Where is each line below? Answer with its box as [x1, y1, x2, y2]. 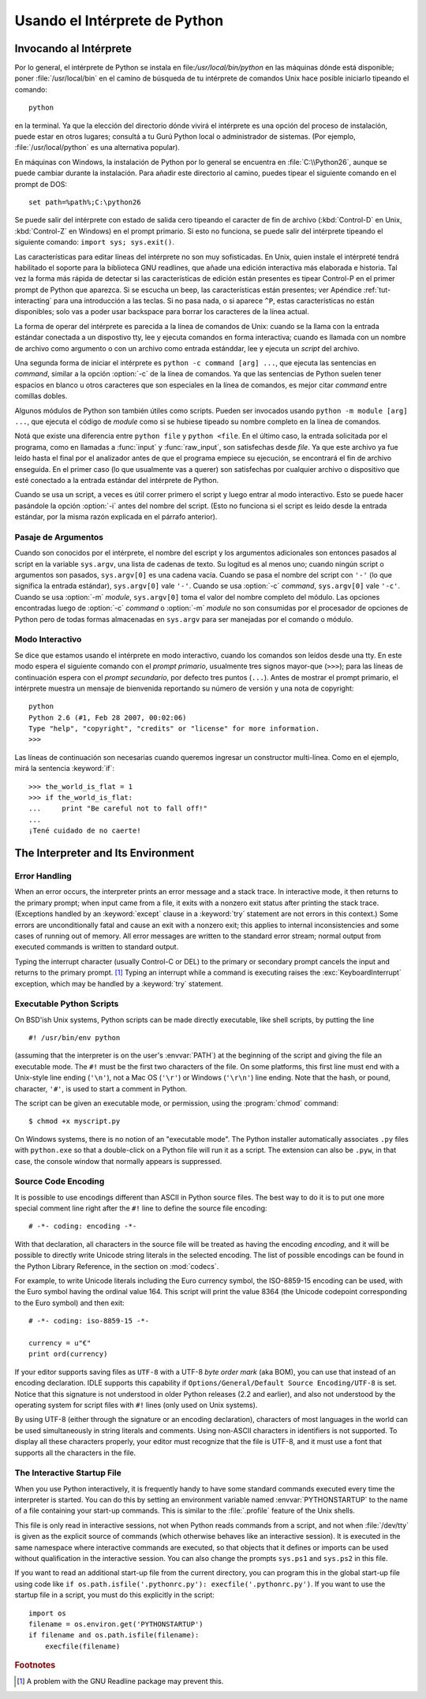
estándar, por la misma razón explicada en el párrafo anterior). [14, 512, 218, 522]
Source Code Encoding [14, 1176, 105, 1187]
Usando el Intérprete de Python [14, 12, 224, 29]
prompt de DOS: [14, 179, 67, 189]
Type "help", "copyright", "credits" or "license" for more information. [28, 724, 320, 733]
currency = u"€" [28, 1338, 92, 1347]
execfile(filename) [44, 1641, 121, 1651]
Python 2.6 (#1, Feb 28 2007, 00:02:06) [28, 713, 187, 722]
